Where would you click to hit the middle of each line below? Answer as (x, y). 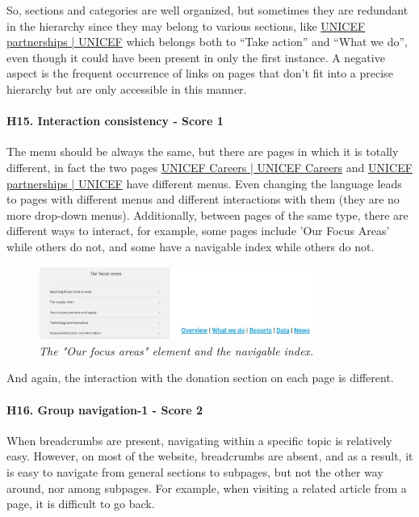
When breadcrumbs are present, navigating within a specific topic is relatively (199, 440)
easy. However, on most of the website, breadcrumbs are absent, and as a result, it (210, 456)
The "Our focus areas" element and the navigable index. (176, 350)
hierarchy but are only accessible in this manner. (127, 88)
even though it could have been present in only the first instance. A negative (196, 57)
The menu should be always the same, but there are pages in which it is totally (203, 151)
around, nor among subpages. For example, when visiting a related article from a (207, 488)
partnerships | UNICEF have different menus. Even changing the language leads (204, 183)
